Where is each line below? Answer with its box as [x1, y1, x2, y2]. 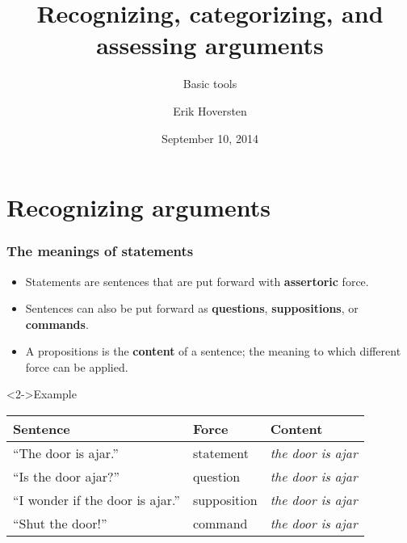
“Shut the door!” [13, 514, 107, 533]
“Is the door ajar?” [13, 467, 120, 486]
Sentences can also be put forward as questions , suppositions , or [25, 300, 359, 317]
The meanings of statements [6, 241, 194, 261]
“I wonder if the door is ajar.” [13, 490, 180, 510]
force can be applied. [25, 358, 128, 375]
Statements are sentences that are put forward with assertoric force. [25, 272, 369, 289]
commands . [25, 315, 89, 332]
